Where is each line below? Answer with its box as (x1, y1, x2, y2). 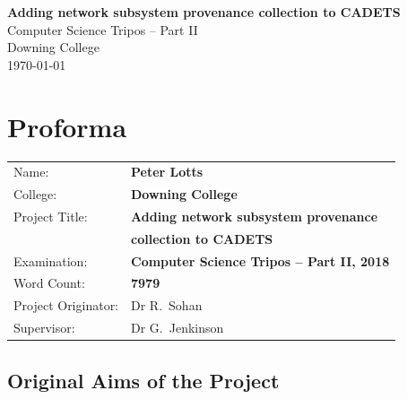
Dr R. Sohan (131, 296, 203, 315)
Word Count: (13, 273, 85, 292)
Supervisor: (13, 318, 75, 337)
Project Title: (13, 206, 88, 225)
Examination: (13, 251, 88, 270)
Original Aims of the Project (7, 366, 280, 394)
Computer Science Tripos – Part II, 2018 (131, 251, 390, 270)
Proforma (7, 108, 127, 144)
